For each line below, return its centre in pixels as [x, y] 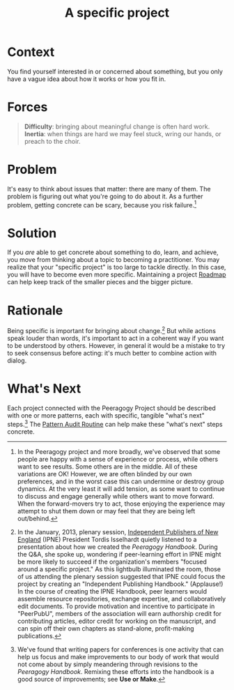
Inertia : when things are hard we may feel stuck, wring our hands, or [123, 133]
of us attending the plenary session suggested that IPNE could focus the [121, 576]
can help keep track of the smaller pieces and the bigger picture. [100, 282]
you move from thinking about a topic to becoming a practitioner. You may [114, 260]
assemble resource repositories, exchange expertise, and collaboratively [122, 599]
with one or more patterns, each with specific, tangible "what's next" [106, 415]
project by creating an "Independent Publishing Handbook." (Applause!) [120, 584]
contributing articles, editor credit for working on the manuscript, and [117, 621]
